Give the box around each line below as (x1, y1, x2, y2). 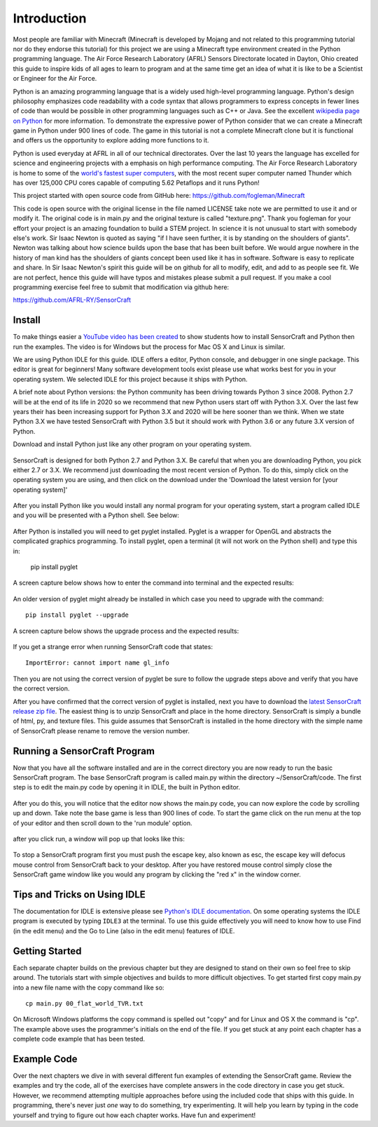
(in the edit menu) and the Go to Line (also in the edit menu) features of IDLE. (13, 926, 235, 935)
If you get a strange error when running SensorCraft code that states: (13, 642, 213, 651)
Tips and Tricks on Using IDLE (13, 888, 146, 900)
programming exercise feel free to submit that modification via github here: (13, 283, 230, 291)
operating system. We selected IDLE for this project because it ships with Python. (13, 375, 248, 383)
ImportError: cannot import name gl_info (25, 659, 169, 667)
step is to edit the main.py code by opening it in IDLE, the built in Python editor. (13, 783, 241, 792)
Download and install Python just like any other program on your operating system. (13, 440, 252, 448)
